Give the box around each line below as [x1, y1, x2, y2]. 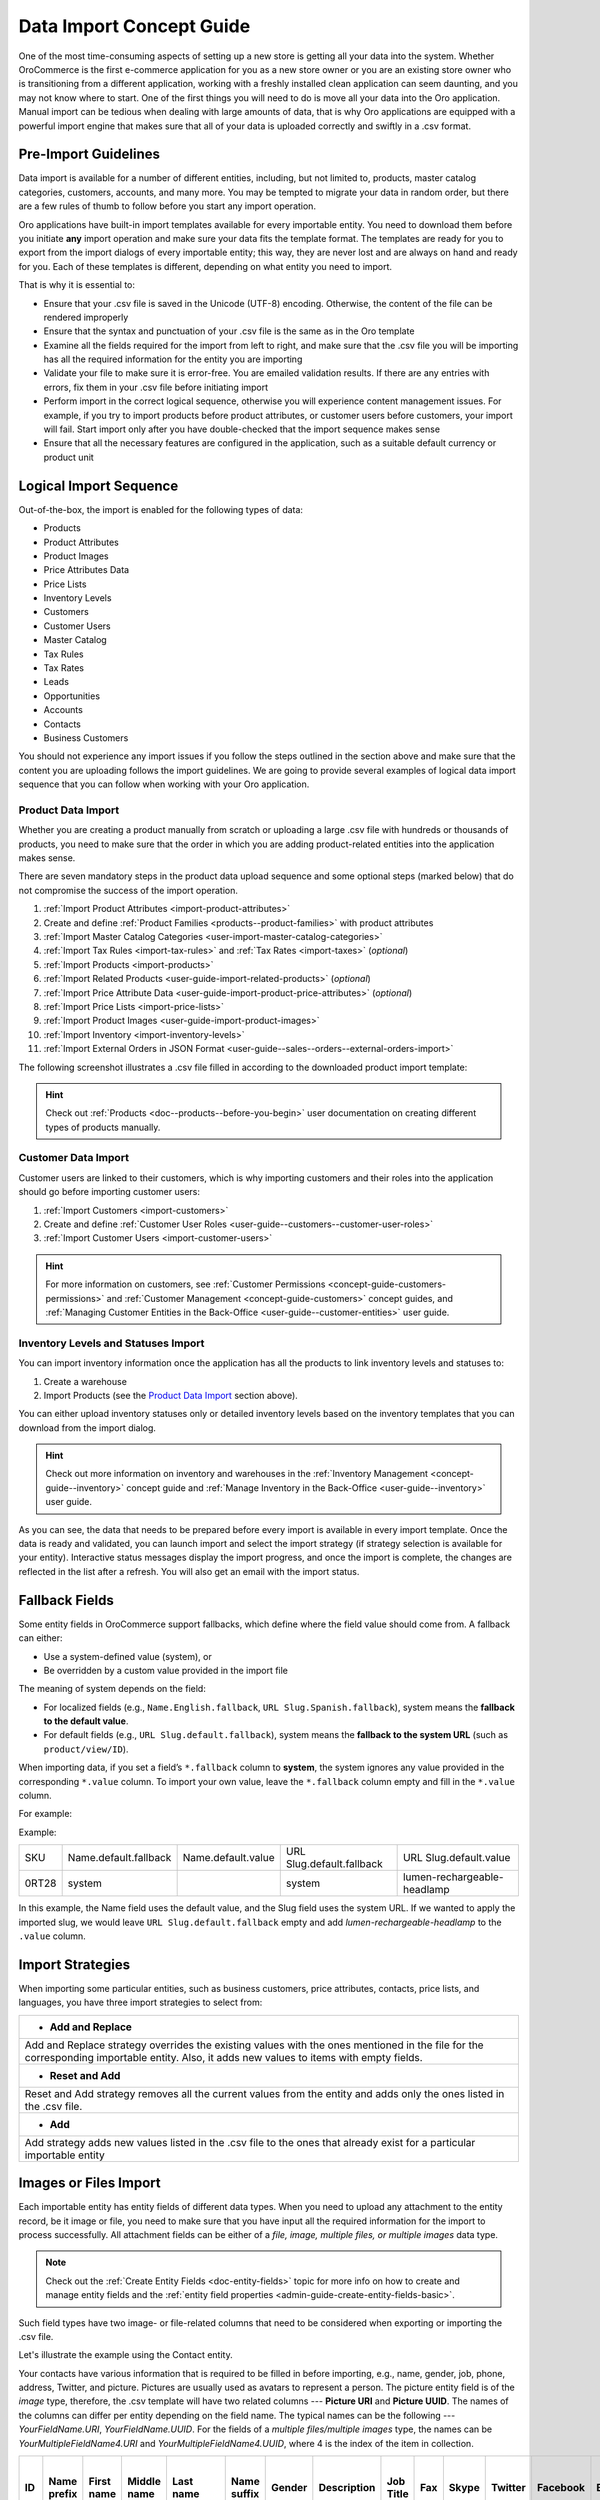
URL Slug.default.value [402, 1851, 511, 1865]
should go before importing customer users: [18, 1186, 200, 1198]
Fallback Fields [18, 1591, 114, 1609]
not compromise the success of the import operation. [18, 884, 239, 896]
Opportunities [43, 690, 100, 702]
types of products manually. [45, 1121, 161, 1133]
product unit [43, 451, 94, 463]
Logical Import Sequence [18, 477, 179, 494]
